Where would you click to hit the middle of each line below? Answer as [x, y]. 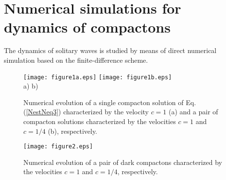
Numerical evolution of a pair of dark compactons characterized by [123, 162]
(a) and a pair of [193, 112]
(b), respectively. [73, 131]
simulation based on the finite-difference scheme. [76, 60]
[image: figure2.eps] [58, 147]
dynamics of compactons [87, 27]
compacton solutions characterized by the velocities [100, 121]
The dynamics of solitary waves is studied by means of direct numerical [110, 50]
